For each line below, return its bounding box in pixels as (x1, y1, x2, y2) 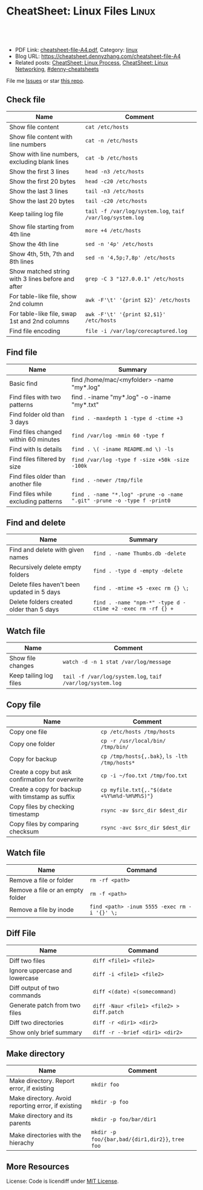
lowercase (9, 974, 39, 982)
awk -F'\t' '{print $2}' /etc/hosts (85, 296, 191, 303)
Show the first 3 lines (9, 167, 69, 176)
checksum (9, 827, 39, 835)
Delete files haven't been (9, 580, 80, 589)
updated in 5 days (9, 588, 60, 597)
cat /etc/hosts (85, 123, 129, 131)
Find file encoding (9, 326, 60, 335)
